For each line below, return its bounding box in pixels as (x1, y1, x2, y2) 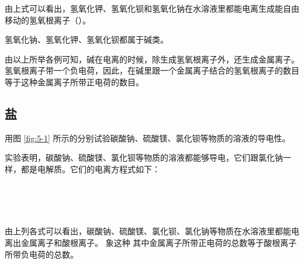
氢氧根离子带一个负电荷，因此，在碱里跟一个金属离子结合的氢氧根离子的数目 (5, 64, 299, 77)
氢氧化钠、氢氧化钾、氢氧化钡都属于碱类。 (5, 33, 168, 46)
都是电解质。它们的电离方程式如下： (20, 162, 160, 175)
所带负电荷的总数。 (5, 248, 78, 260)
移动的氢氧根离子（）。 (5, 13, 91, 26)
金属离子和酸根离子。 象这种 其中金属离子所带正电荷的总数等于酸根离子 (20, 236, 297, 248)
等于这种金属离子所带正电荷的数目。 (5, 75, 144, 88)
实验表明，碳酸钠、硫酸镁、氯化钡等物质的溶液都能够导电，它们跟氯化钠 (5, 151, 283, 164)
